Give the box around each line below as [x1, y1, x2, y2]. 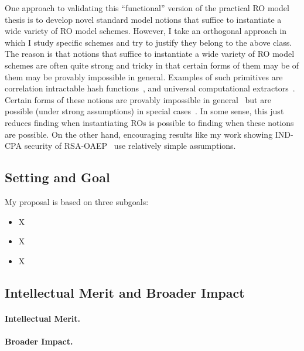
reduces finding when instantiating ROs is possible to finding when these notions [5, 116, 294, 128]
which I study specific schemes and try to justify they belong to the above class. [5, 36, 292, 48]
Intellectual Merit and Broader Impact [5, 283, 245, 301]
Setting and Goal [5, 168, 110, 186]
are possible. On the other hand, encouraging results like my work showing [5, 128, 273, 140]
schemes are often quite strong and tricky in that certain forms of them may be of [5, 59, 299, 71]
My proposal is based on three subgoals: [5, 195, 149, 207]
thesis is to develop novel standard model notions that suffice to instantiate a [5, 13, 282, 25]
